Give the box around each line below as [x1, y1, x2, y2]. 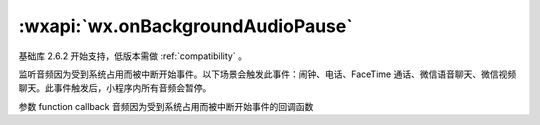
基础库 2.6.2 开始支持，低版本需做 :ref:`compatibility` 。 [18, 50, 247, 62]
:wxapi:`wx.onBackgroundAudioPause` [18, 15, 354, 37]
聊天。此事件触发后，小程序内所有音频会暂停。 [18, 82, 212, 94]
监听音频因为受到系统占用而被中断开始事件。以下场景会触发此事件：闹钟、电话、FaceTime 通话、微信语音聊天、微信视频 [18, 68, 517, 80]
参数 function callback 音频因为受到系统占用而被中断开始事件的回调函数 [18, 100, 314, 112]
